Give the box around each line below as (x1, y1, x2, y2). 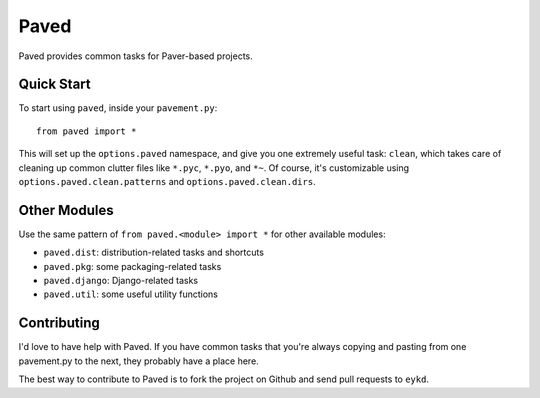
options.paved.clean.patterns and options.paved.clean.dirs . (18, 176, 316, 188)
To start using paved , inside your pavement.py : (18, 102, 218, 114)
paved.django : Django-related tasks (43, 275, 199, 287)
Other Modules (18, 201, 114, 219)
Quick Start (18, 76, 91, 93)
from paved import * (36, 125, 137, 137)
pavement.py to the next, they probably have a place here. (18, 355, 259, 367)
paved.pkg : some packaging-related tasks (43, 260, 222, 272)
